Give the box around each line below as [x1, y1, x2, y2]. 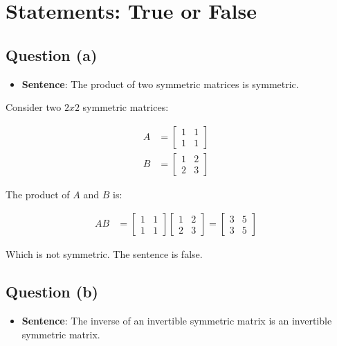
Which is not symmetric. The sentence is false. [6, 247, 203, 261]
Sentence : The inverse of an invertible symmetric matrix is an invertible [21, 313, 332, 328]
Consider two [6, 100, 62, 114]
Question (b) [6, 281, 98, 302]
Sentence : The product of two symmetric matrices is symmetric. [21, 76, 299, 91]
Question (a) [6, 44, 98, 65]
